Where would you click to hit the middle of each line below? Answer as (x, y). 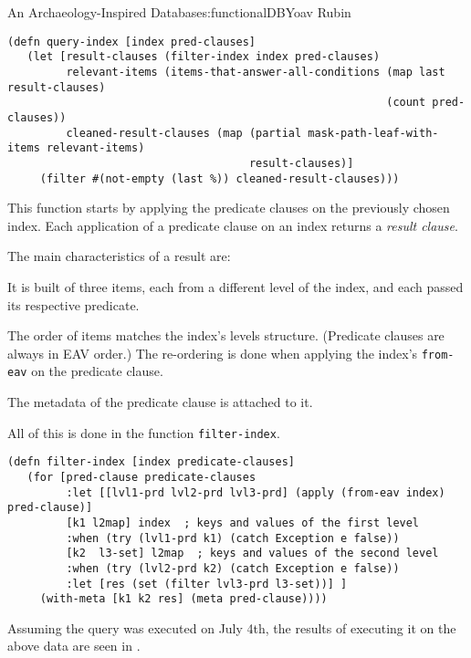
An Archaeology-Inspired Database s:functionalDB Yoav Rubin (179, 12)
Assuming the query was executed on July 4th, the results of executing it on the (232, 627)
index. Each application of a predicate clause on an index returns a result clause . (233, 225)
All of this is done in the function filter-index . (144, 432)
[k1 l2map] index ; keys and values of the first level (243, 522)
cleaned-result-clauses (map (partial (184, 133)
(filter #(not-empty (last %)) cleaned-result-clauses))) (220, 178)
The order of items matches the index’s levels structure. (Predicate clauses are (226, 335)
